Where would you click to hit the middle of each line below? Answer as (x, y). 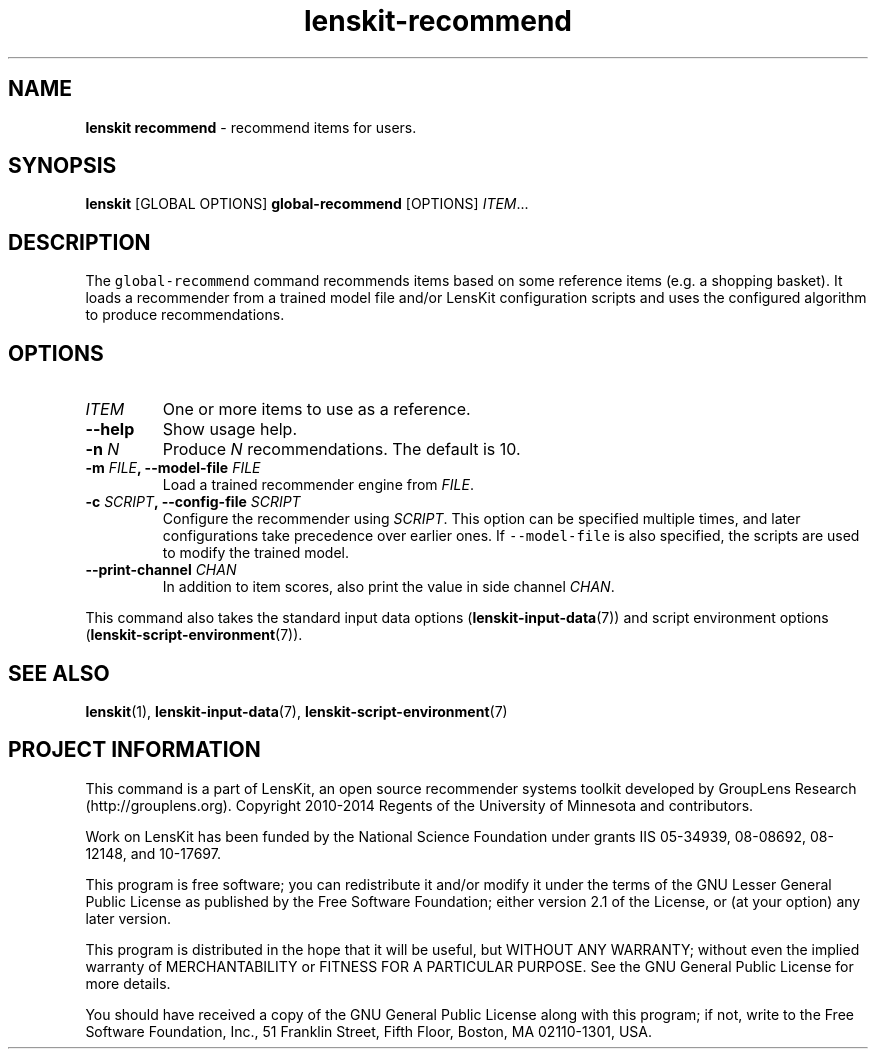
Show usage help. (230, 429)
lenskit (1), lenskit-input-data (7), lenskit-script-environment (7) (296, 711)
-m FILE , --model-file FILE (173, 468)
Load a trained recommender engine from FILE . (318, 485)
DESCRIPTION (79, 242)
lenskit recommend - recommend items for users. (251, 127)
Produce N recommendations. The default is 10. (341, 449)
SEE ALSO (59, 673)
